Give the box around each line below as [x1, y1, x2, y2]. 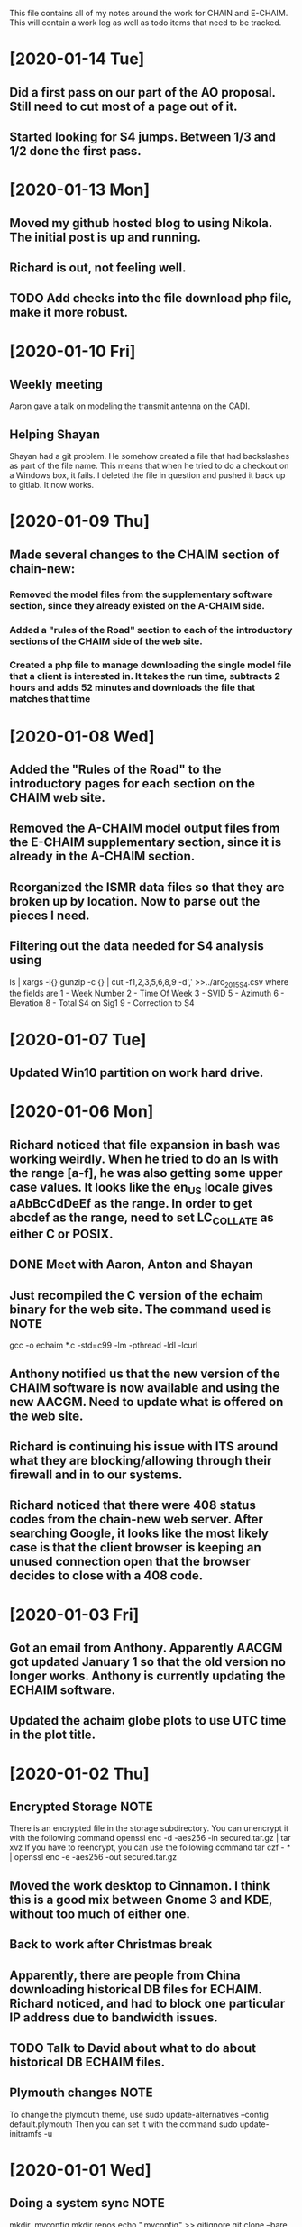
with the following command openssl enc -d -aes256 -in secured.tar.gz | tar [9, 1833, 291, 1844]
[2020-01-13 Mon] [9, 179, 151, 200]
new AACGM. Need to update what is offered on [9, 1394, 284, 1410]
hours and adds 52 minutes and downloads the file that [9, 681, 256, 694]
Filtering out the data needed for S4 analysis [9, 938, 264, 954]
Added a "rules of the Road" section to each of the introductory [9, 623, 293, 636]
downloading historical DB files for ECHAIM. [9, 1982, 262, 1997]
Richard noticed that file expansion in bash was [9, 1137, 281, 1153]
